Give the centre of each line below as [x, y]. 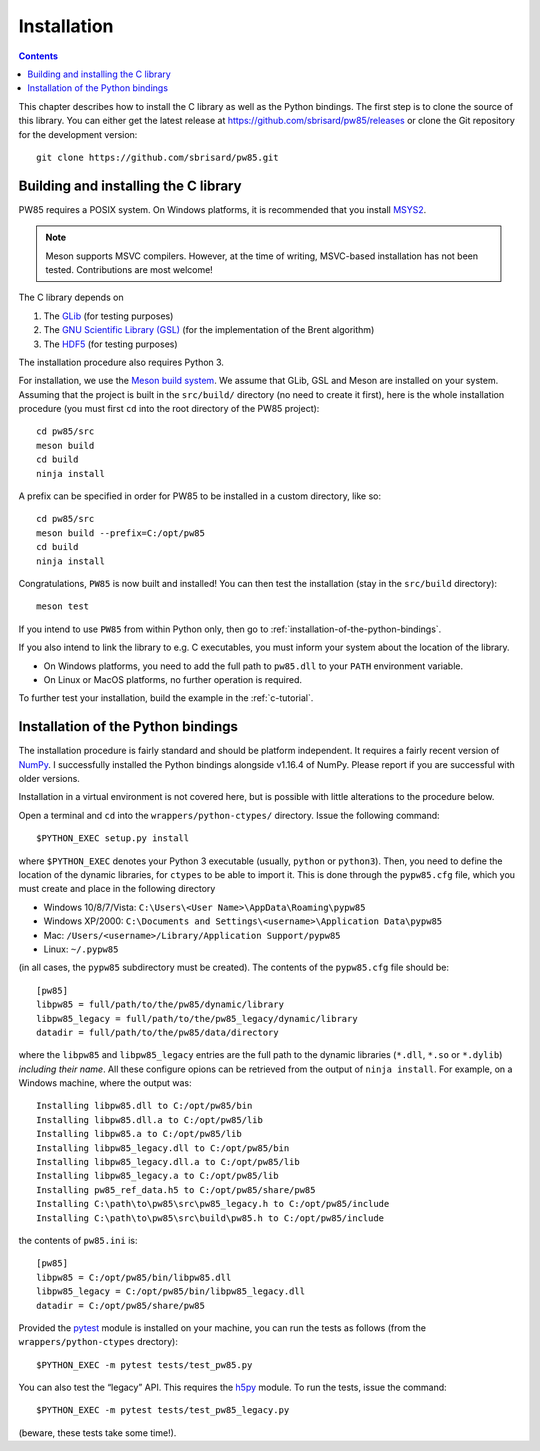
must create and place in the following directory [117, 889]
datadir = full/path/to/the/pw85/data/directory [157, 1032]
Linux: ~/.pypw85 [81, 949]
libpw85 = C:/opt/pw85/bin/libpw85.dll [134, 1277]
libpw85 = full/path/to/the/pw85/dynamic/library [160, 1004]
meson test [63, 606]
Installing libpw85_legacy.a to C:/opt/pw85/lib [157, 1176]
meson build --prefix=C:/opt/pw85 [120, 533]
